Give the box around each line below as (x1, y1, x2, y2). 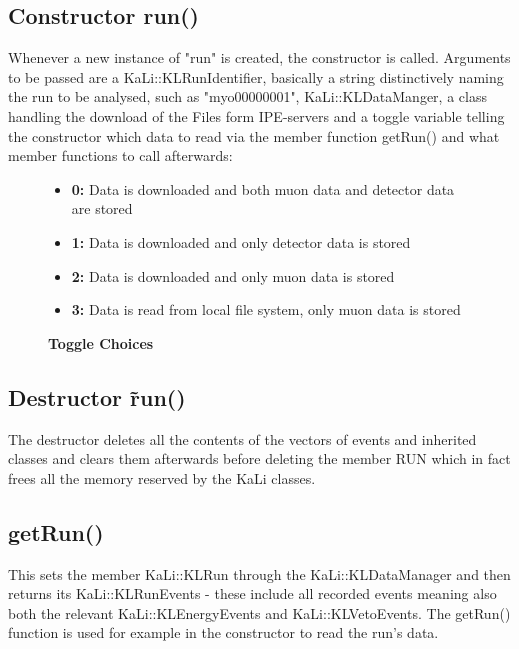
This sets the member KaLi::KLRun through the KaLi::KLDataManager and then (8, 563, 511, 584)
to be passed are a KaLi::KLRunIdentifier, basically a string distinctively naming (8, 66, 504, 87)
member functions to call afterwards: (8, 145, 233, 166)
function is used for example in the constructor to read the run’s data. (8, 622, 439, 643)
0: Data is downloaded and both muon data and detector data (71, 178, 455, 199)
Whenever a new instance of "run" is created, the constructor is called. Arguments (8, 47, 511, 68)
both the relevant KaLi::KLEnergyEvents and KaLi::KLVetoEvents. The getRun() (8, 602, 511, 623)
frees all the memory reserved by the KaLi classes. (8, 467, 316, 488)
